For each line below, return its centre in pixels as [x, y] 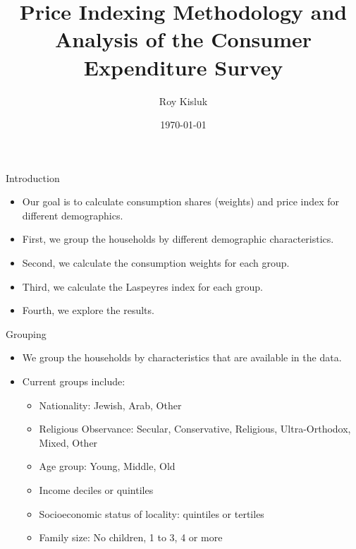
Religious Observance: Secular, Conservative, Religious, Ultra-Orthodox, [195, 429]
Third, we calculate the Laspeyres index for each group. [142, 286]
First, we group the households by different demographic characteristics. [178, 239]
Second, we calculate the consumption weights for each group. [156, 263]
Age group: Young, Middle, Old [107, 466]
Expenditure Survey [183, 67]
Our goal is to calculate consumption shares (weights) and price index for [181, 201]
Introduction [33, 177]
